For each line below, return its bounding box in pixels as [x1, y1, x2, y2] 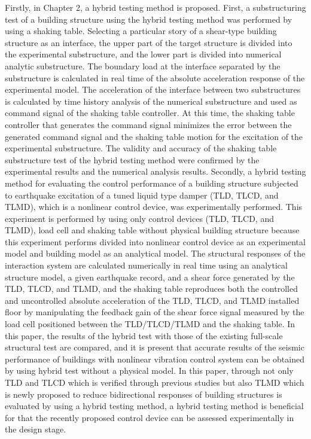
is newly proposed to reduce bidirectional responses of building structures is [5, 388, 282, 400]
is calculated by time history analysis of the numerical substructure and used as [5, 94, 297, 107]
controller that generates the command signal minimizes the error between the [5, 118, 292, 130]
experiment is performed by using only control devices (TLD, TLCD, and [5, 212, 274, 224]
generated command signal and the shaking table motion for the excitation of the [5, 130, 303, 142]
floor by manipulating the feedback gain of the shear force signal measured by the [5, 306, 304, 318]
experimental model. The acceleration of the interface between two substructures [5, 83, 301, 96]
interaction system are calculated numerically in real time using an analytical [5, 259, 288, 272]
